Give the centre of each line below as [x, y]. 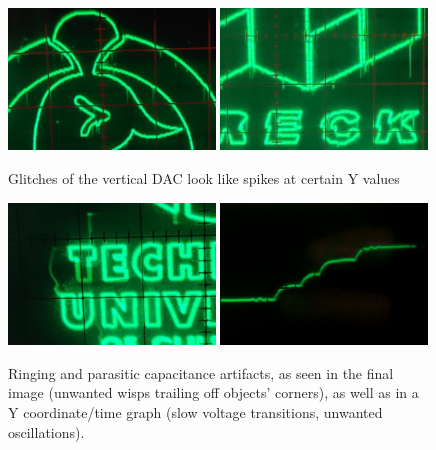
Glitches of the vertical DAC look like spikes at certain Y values [204, 178]
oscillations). [46, 431]
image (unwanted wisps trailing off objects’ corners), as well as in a [213, 392]
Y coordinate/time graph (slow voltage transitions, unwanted [195, 411]
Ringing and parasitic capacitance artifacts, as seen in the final [201, 372]
